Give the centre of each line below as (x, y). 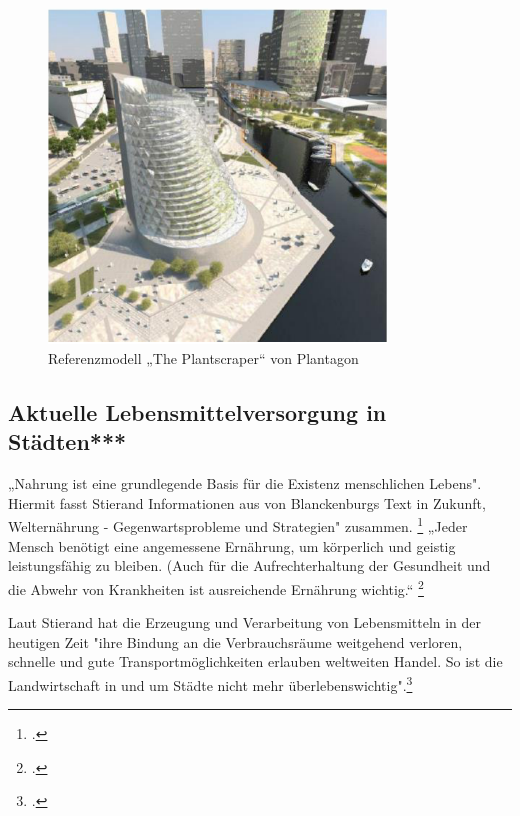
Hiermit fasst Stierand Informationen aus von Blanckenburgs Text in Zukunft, (247, 502)
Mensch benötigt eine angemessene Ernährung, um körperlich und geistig (232, 545)
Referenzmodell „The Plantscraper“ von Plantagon (203, 358)
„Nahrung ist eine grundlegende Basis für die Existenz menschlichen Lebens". (245, 483)
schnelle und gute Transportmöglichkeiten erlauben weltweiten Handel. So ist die (255, 661)
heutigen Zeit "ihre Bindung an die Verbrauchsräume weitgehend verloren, (235, 641)
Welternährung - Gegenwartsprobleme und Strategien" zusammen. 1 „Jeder (238, 525)
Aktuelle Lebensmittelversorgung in (197, 412)
